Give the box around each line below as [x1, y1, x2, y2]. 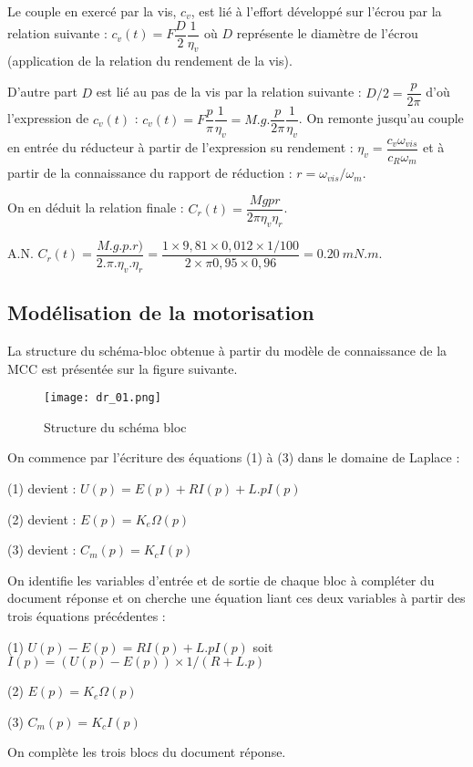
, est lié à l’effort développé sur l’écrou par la [190, 2, 442, 20]
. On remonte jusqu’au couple [298, 109, 464, 128]
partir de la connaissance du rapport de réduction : [7, 163, 293, 182]
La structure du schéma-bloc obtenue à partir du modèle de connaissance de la [7, 341, 447, 359]
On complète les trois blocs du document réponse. [7, 742, 286, 762]
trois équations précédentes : [7, 606, 166, 625]
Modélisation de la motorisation [7, 298, 314, 326]
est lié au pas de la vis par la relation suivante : [96, 82, 362, 101]
